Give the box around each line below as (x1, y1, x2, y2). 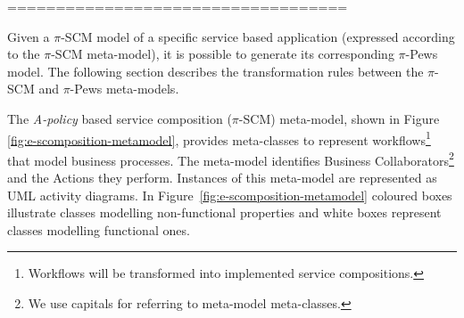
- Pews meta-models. (70, 79, 179, 98)
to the (7, 45, 40, 63)
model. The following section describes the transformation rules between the (7, 61, 424, 80)
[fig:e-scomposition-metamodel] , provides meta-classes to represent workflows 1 (7, 127, 431, 149)
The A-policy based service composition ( (7, 109, 232, 127)
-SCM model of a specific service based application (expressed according (61, 27, 455, 45)
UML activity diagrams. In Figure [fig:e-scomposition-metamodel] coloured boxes (7, 185, 452, 204)
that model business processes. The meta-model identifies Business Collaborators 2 (7, 148, 454, 169)
